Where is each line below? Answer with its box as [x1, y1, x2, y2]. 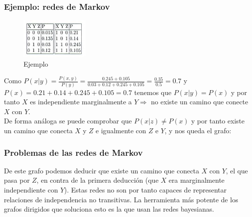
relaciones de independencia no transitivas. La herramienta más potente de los [4, 194, 238, 204]
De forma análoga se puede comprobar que [4, 116, 132, 126]
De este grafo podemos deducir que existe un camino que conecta [4, 165, 200, 175]
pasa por [4, 175, 30, 185]
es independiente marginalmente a [30, 96, 132, 107]
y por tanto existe [191, 116, 245, 126]
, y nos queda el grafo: [164, 125, 231, 136]
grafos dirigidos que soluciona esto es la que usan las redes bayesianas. [4, 204, 214, 214]
